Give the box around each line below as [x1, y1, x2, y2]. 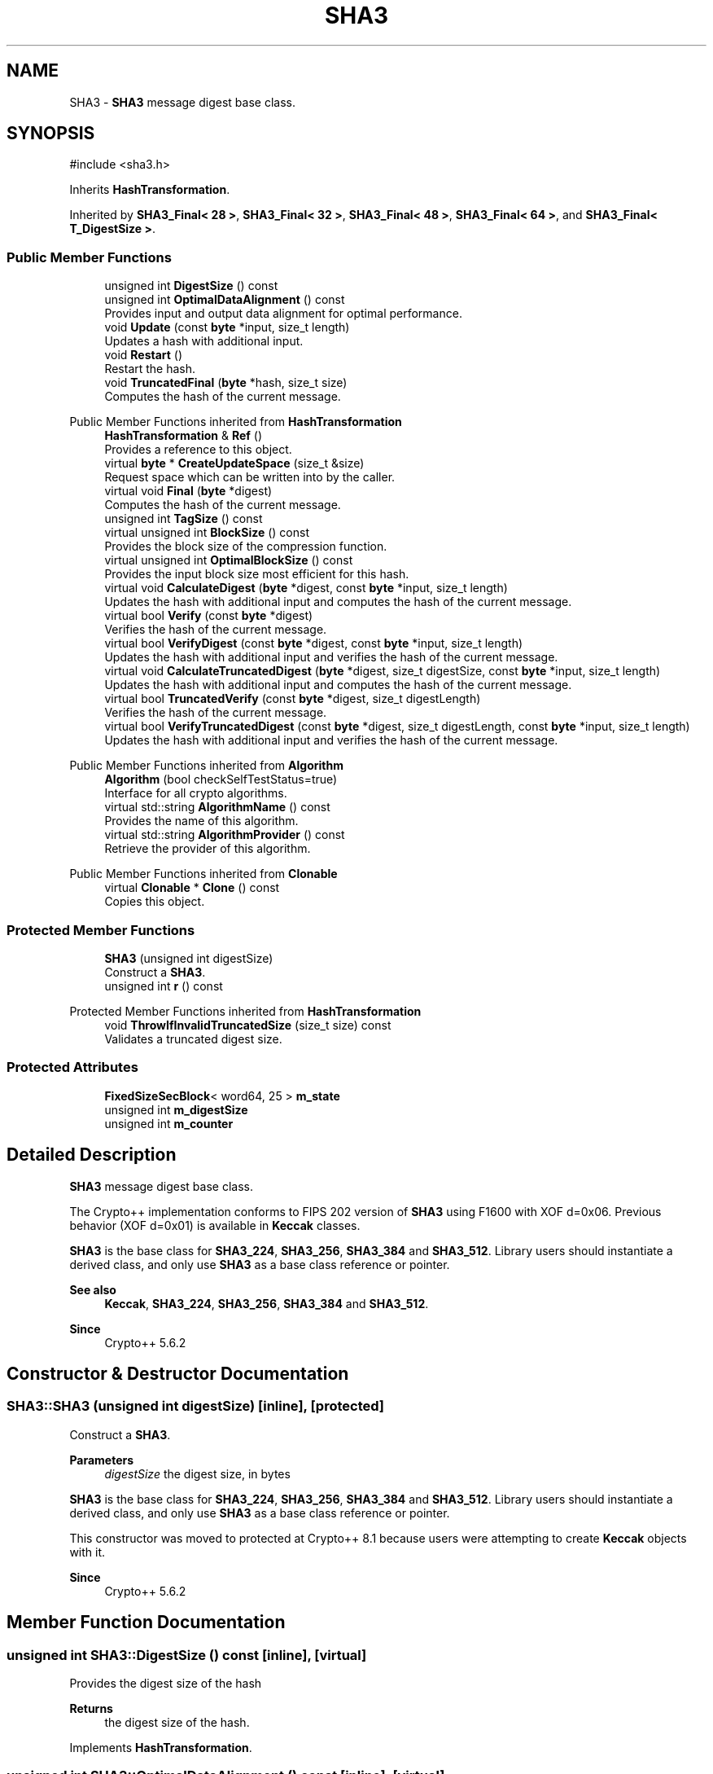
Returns [69, 1701, 113, 1715]
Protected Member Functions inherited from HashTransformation [69, 1003, 422, 1018]
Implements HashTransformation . [69, 1740, 252, 1754]
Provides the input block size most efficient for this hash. [104, 567, 409, 582]
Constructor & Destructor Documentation [7, 1363, 349, 1384]
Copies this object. [104, 894, 205, 909]
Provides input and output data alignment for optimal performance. [104, 306, 462, 321]
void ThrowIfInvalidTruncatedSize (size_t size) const [104, 1017, 391, 1032]
